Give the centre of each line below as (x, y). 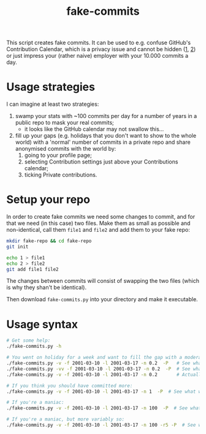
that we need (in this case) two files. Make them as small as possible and (98, 223)
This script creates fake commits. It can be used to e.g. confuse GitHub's (99, 43)
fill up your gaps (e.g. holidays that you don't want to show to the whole (106, 136)
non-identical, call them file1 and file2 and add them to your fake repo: (98, 230)
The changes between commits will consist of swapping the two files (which (103, 281)
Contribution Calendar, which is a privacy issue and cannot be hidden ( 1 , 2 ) (101, 49)
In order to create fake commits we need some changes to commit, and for (101, 217)
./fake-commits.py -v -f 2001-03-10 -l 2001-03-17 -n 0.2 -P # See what (105, 363)
